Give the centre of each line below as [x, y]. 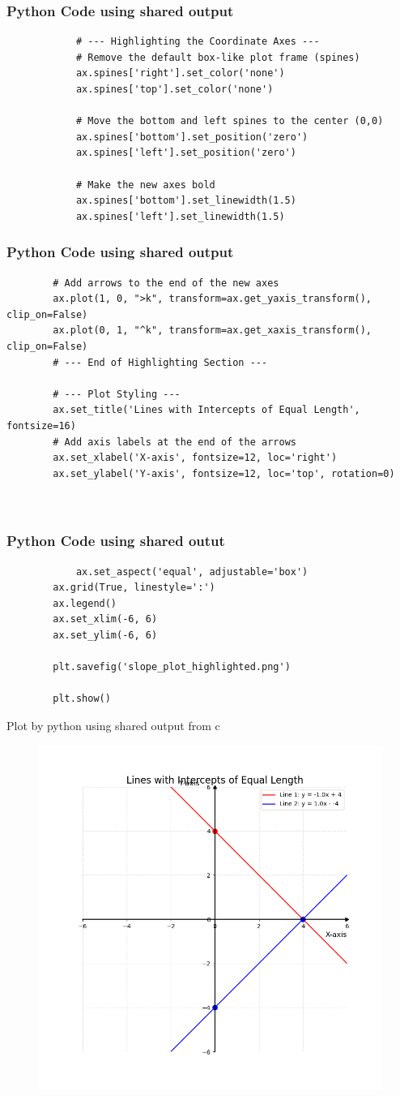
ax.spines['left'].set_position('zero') [186, 153]
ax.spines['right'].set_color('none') [180, 73]
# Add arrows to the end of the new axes [166, 283]
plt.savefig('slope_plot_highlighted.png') [172, 667]
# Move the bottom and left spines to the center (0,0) [230, 121]
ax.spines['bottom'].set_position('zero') [192, 137]
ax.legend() [85, 603]
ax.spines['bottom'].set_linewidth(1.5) [186, 201]
